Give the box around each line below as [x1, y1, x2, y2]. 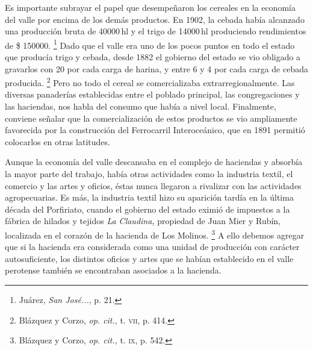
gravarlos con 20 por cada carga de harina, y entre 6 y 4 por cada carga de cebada [5, 62, 308, 75]
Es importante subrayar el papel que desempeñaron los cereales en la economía [5, 1, 296, 13]
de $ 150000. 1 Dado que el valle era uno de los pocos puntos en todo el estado [5, 37, 295, 51]
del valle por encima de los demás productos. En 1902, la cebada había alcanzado [5, 13, 305, 25]
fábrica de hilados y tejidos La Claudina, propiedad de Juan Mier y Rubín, [5, 214, 281, 227]
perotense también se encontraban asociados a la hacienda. [5, 264, 222, 277]
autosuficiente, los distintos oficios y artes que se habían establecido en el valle [5, 252, 294, 264]
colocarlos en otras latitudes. [5, 135, 110, 148]
